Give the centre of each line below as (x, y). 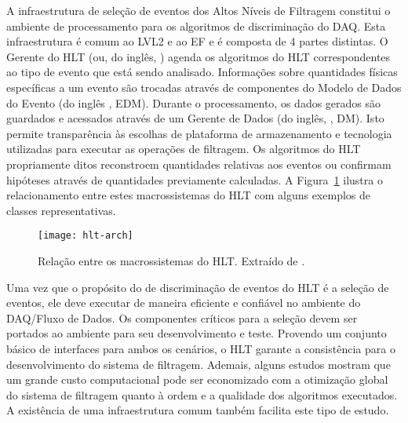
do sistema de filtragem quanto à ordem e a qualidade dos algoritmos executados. (202, 394)
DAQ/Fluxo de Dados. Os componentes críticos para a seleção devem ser (182, 317)
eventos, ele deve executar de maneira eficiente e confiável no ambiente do (184, 303)
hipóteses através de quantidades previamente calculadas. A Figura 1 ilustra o (195, 179)
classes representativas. (61, 210)
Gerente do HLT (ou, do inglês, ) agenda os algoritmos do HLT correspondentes (199, 56)
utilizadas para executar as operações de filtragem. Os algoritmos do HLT (184, 149)
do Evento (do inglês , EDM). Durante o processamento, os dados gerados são (194, 102)
